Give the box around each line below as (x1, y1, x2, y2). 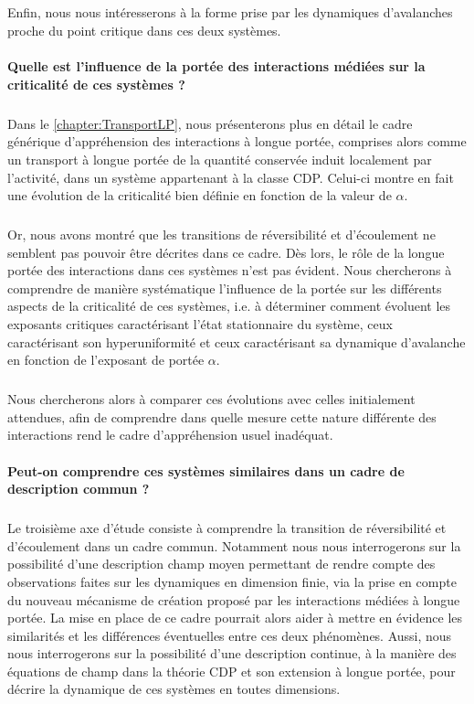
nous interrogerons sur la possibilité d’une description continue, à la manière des (7, 644, 457, 663)
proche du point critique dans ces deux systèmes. (7, 20, 281, 39)
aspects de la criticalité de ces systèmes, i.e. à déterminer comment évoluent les (7, 296, 451, 315)
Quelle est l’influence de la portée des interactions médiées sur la (7, 57, 426, 76)
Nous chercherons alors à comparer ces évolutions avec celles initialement (7, 389, 416, 409)
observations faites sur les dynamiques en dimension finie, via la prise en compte (7, 571, 457, 591)
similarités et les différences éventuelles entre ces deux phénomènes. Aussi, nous (7, 625, 452, 645)
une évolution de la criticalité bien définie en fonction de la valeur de (7, 186, 392, 205)
